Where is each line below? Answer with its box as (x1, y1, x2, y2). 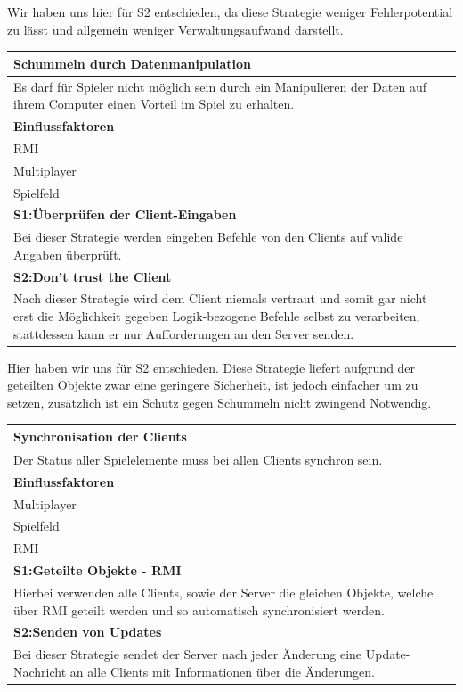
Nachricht (13, 662, 67, 680)
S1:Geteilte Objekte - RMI (13, 561, 182, 580)
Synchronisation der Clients (13, 427, 187, 446)
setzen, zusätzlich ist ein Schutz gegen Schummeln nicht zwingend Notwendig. (7, 392, 432, 411)
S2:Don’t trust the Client (13, 267, 172, 285)
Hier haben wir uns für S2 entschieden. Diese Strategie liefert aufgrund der (7, 358, 416, 376)
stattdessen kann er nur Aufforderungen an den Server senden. (13, 324, 354, 342)
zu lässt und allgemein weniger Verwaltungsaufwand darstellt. (7, 20, 344, 38)
